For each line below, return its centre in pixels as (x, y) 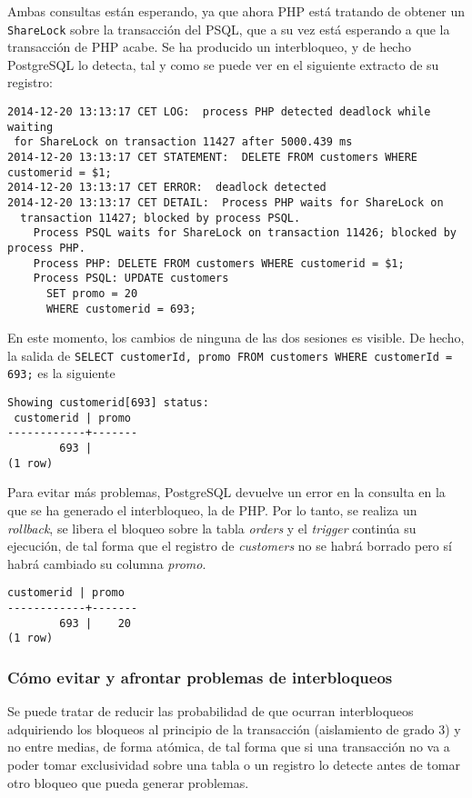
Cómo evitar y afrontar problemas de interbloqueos (200, 677)
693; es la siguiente (61, 373)
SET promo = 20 (92, 293)
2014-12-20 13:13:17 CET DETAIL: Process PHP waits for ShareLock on (226, 202)
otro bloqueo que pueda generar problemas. (128, 782)
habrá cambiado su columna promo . (107, 563)
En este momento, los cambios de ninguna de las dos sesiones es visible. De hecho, (236, 338)
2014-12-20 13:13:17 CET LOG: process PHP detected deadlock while (219, 112)
